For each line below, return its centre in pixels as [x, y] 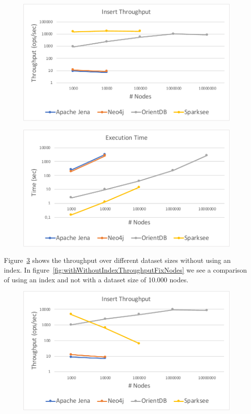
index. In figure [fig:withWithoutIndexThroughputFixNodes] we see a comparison [125, 269]
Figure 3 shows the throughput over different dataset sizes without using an [117, 260]
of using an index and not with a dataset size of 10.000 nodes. [96, 279]
